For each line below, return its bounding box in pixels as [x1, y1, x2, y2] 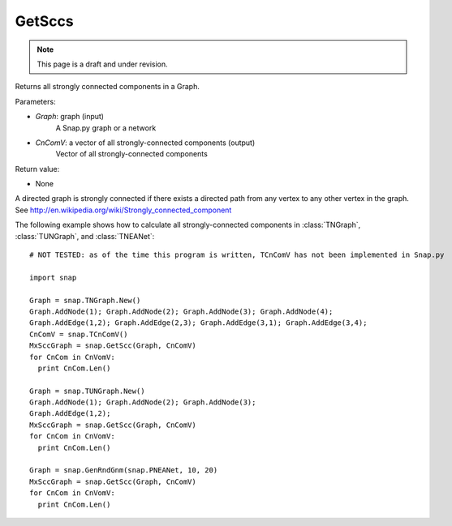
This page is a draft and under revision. [37, 59, 168, 69]
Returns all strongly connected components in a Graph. [15, 82, 200, 92]
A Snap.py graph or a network [55, 122, 157, 133]
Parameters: [15, 96, 56, 106]
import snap [29, 272, 77, 282]
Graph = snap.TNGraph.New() [29, 296, 141, 305]
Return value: [15, 164, 60, 173]
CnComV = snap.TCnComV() [29, 329, 128, 339]
